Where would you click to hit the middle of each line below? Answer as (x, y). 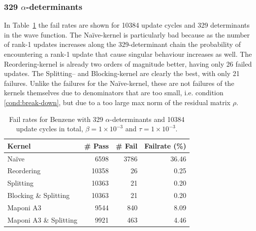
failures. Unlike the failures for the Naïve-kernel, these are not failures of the (119, 83)
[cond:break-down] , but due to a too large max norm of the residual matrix (117, 102)
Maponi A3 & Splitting (42, 219)
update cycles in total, (49, 129)
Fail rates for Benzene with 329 (56, 119)
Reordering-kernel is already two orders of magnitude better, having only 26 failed (128, 63)
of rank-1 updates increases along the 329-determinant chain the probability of (123, 44)
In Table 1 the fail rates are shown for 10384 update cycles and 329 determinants (127, 25)
